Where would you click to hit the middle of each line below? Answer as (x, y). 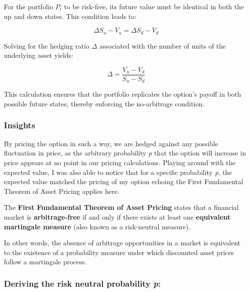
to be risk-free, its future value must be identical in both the (154, 6)
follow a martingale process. (45, 262)
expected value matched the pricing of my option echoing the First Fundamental (124, 181)
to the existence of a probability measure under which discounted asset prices (119, 252)
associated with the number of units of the (162, 45)
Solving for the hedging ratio (47, 45)
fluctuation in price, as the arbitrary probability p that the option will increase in (125, 153)
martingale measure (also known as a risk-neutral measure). (97, 226)
